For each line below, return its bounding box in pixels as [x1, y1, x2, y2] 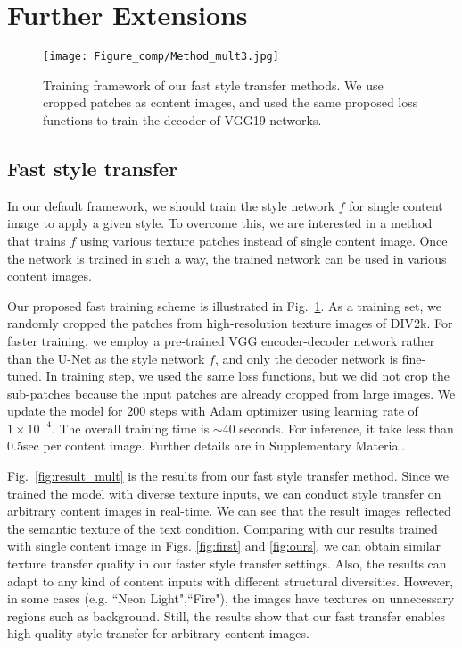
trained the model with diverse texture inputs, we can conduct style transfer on [7, 484, 441, 502]
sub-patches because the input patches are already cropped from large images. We [7, 383, 456, 402]
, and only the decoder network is [214, 349, 399, 367]
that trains [7, 231, 66, 249]
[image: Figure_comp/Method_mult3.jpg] [43, 50, 279, 63]
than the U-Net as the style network [7, 349, 205, 367]
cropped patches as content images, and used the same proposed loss [43, 93, 418, 112]
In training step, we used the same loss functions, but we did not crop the [45, 366, 450, 385]
